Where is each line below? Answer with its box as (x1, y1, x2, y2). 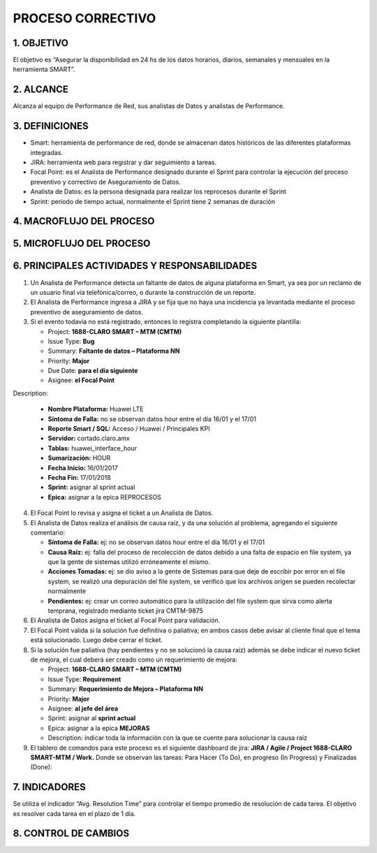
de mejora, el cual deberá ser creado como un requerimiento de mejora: (30, 655, 237, 664)
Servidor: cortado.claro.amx (47, 434, 131, 443)
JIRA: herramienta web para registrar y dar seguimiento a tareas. (30, 158, 217, 167)
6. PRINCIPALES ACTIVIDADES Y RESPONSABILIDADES (13, 260, 258, 272)
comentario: (30, 528, 66, 537)
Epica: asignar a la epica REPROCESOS (47, 493, 162, 501)
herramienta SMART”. (13, 65, 75, 73)
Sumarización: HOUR (47, 454, 111, 462)
